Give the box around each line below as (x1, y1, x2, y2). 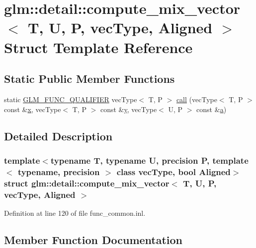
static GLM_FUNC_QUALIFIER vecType (4, 94, 137, 104)
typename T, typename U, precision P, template (50, 154, 249, 166)
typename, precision (17, 165, 100, 178)
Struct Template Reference (4, 37, 193, 57)
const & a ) (196, 104, 227, 114)
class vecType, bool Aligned (116, 165, 231, 178)
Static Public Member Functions (4, 71, 175, 86)
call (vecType (176, 94, 217, 104)
